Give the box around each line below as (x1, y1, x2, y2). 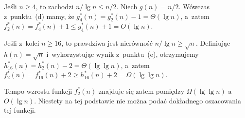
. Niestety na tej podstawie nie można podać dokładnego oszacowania (34, 95, 241, 105)
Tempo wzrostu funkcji (4, 85, 72, 96)
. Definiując (195, 38, 230, 48)
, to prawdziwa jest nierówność (61, 38, 153, 48)
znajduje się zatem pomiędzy (98, 85, 185, 96)
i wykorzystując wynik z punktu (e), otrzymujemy (46, 49, 199, 59)
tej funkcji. (4, 105, 36, 115)
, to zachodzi (35, 1, 74, 11)
